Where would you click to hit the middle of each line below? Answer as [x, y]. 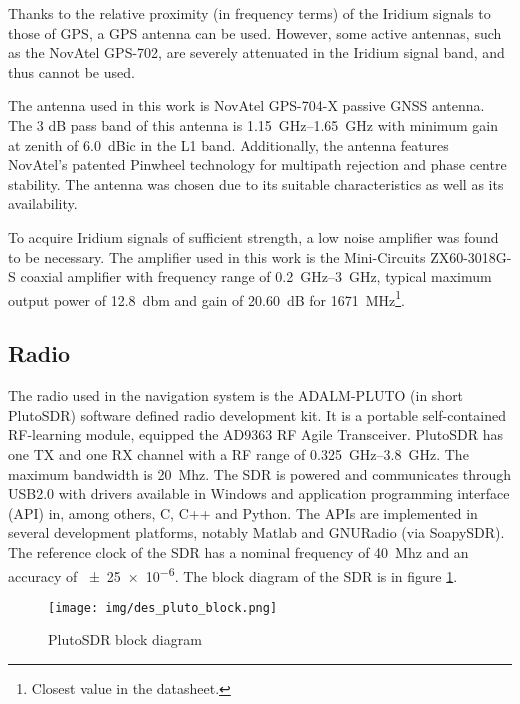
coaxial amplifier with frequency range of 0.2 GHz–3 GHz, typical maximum [256, 276]
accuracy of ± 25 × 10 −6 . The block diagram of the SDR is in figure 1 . [233, 574]
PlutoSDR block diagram [125, 639]
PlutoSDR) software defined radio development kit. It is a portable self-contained [257, 414]
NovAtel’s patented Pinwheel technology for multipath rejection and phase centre [257, 164]
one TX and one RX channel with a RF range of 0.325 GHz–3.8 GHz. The [238, 453]
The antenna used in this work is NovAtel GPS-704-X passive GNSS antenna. [246, 105]
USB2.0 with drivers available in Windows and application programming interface [259, 493]
